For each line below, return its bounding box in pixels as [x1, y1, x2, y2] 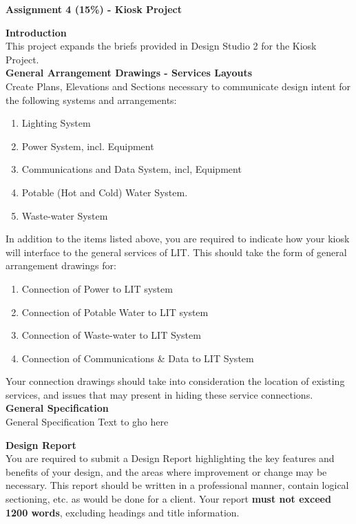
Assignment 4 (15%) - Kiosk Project [6, 2, 182, 16]
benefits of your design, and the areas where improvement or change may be [6, 464, 327, 479]
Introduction [6, 25, 67, 39]
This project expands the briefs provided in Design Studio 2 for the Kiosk [6, 39, 317, 53]
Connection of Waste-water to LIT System [21, 328, 201, 342]
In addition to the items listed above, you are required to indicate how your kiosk [6, 231, 350, 246]
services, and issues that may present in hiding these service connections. [6, 387, 313, 401]
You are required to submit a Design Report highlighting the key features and [6, 451, 335, 465]
